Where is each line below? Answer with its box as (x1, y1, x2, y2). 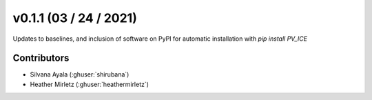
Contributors (12, 52, 70, 64)
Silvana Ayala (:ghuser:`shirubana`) (30, 70, 130, 79)
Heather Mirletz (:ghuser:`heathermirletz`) (30, 80, 149, 88)
